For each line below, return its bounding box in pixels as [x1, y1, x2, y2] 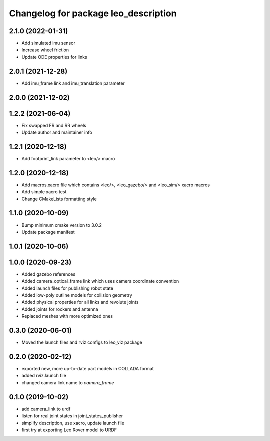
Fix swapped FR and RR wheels [21, 122, 87, 128]
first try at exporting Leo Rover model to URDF [21, 427, 117, 433]
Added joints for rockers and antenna [21, 306, 98, 312]
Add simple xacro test [21, 189, 67, 195]
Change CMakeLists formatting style [21, 196, 97, 202]
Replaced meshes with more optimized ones [21, 313, 113, 319]
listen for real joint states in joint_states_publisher [21, 413, 123, 419]
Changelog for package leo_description [9, 8, 177, 19]
